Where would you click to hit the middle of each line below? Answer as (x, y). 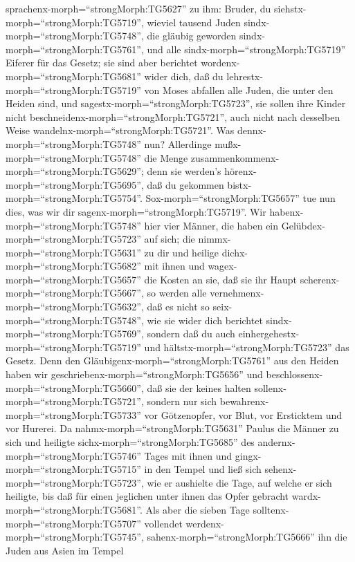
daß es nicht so (178, 307)
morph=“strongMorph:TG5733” (73, 414)
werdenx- (205, 523)
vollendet (163, 523)
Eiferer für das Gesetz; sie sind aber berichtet (102, 63)
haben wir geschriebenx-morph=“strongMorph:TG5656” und (134, 374)
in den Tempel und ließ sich (203, 469)
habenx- (286, 211)
